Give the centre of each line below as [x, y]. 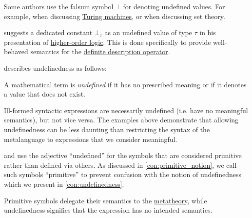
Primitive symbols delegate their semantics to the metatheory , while [106, 200]
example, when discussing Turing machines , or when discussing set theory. [115, 16]
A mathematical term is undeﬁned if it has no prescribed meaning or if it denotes [125, 84]
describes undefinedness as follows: [55, 68]
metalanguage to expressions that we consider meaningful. [91, 139]
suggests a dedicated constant [48, 32]
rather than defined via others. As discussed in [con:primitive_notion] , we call [120, 165]
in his [208, 32]
